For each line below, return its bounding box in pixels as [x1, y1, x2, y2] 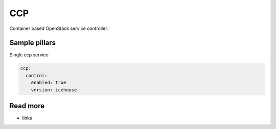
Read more [9, 102, 45, 110]
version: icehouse [31, 87, 77, 92]
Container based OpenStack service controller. [9, 25, 108, 31]
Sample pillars [9, 39, 56, 47]
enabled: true [31, 80, 66, 86]
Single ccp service [9, 52, 49, 58]
